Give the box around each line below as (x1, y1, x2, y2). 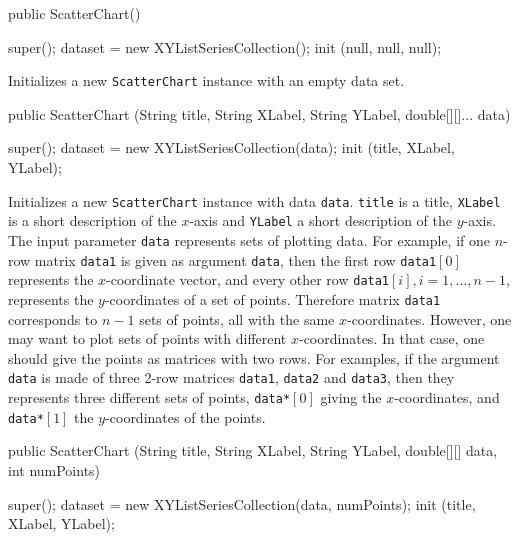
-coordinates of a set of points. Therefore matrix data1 (104, 288, 441, 309)
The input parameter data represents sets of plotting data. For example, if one (8, 229, 491, 250)
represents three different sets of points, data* (8, 387, 291, 407)
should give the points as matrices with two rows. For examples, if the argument (8, 347, 500, 368)
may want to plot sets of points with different (8, 328, 287, 349)
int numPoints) (8, 459, 101, 480)
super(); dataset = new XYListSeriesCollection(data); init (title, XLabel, (8, 137, 455, 158)
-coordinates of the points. (105, 406, 266, 427)
